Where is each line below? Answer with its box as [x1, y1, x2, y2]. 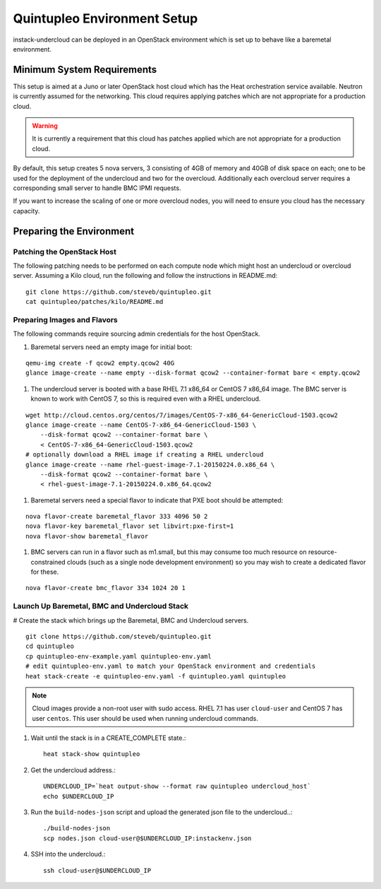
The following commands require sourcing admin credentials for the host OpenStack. [13, 329, 260, 338]
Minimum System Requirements [13, 64, 157, 76]
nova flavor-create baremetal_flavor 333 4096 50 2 [25, 512, 208, 521]
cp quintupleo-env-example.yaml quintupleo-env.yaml [25, 652, 212, 660]
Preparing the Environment [13, 225, 134, 237]
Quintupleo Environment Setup [13, 11, 198, 26]
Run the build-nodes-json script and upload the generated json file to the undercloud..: [30, 808, 293, 816]
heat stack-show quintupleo [43, 750, 140, 758]
